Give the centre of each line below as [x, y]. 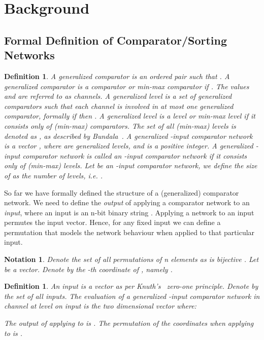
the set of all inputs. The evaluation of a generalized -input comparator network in [132, 296]
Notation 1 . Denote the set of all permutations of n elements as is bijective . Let [131, 259]
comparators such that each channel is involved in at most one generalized [119, 106]
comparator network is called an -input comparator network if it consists [135, 155]
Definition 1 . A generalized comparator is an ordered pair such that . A [117, 76]
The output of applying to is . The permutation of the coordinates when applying [129, 323]
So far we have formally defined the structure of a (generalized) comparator [122, 192]
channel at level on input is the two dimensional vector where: [100, 306]
